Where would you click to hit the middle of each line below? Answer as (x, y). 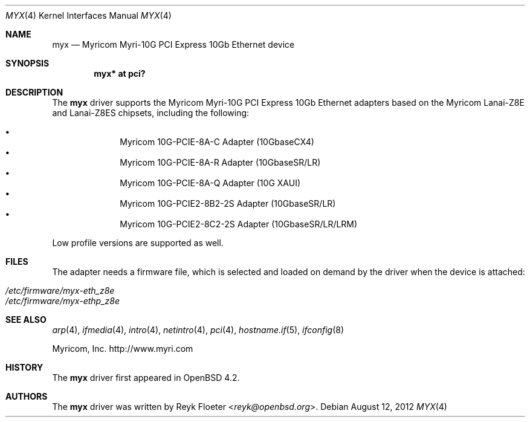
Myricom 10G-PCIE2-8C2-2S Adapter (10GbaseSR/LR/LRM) (239, 224)
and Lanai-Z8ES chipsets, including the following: (151, 113)
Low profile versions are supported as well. (138, 243)
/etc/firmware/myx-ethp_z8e (63, 301)
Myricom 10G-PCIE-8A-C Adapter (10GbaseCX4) (217, 142)
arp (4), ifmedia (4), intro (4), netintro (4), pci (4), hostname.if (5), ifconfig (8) (198, 330)
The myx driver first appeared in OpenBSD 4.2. (146, 378)
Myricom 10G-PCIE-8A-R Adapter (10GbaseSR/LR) (220, 162)
